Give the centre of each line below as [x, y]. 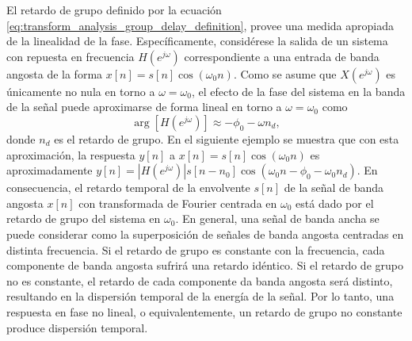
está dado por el [335, 203]
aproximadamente [50, 170]
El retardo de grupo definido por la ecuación [114, 10]
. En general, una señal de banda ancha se [277, 218]
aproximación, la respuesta [71, 154]
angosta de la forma [55, 73]
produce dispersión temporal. [77, 327]
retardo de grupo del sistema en [84, 218]
